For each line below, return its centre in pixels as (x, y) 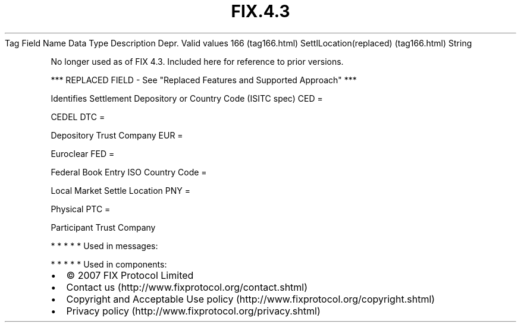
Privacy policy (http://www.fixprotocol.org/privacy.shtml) (193, 311)
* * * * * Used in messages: (104, 246)
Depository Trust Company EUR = (117, 135)
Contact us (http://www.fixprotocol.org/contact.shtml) (187, 287)
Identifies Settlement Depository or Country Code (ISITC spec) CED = (187, 98)
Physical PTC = (81, 209)
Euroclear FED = (83, 153)
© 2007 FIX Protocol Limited (130, 275)
